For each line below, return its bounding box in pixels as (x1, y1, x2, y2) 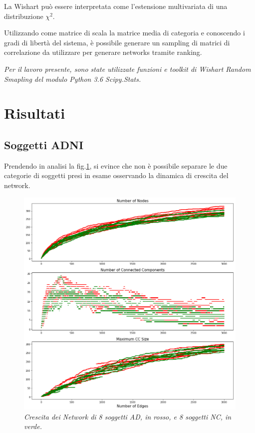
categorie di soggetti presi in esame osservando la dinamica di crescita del (4, 170, 229, 181)
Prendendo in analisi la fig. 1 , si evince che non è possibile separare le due (4, 160, 228, 171)
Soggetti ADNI (4, 137, 84, 152)
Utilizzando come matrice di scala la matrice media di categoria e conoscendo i (4, 27, 245, 38)
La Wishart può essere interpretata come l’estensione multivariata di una (4, 1, 228, 11)
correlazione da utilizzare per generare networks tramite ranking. (4, 47, 202, 57)
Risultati (4, 103, 65, 123)
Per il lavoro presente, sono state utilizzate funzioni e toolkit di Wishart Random (4, 63, 251, 74)
